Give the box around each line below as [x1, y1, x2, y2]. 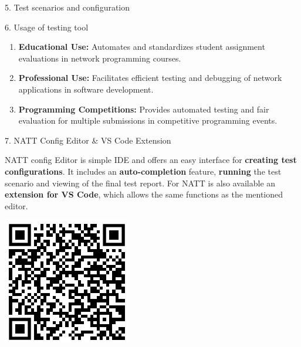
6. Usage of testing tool [5, 21, 89, 33]
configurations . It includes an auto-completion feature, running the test [5, 165, 282, 177]
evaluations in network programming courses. [18, 52, 181, 64]
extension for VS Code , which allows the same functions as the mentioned [5, 188, 283, 200]
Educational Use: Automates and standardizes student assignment [18, 40, 265, 53]
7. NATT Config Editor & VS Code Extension [5, 134, 171, 146]
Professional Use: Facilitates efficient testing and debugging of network [18, 72, 282, 84]
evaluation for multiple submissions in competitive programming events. [18, 114, 278, 127]
